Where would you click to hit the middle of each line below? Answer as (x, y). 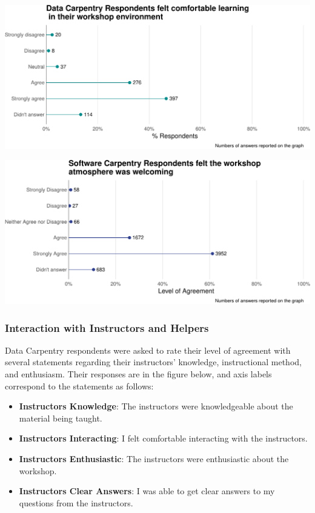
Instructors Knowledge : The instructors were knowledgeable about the (156, 406)
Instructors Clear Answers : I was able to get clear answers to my (147, 491)
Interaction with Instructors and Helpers (107, 327)
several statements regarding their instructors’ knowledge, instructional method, (153, 362)
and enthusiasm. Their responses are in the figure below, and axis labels (138, 374)
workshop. (38, 470)
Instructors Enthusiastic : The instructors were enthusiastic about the (154, 458)
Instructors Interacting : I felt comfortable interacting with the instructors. (163, 438)
